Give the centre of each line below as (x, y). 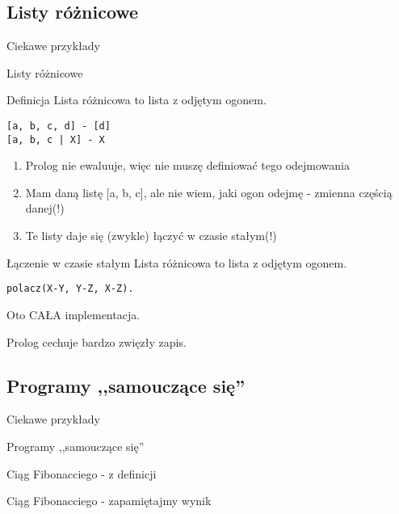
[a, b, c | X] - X (56, 139)
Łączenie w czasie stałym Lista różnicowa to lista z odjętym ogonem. (177, 262)
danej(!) (45, 208)
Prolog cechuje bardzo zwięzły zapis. (97, 341)
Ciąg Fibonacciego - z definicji (82, 473)
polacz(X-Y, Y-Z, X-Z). (70, 289)
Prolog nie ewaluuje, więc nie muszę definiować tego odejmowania (188, 165)
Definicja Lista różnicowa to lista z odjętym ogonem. (136, 100)
